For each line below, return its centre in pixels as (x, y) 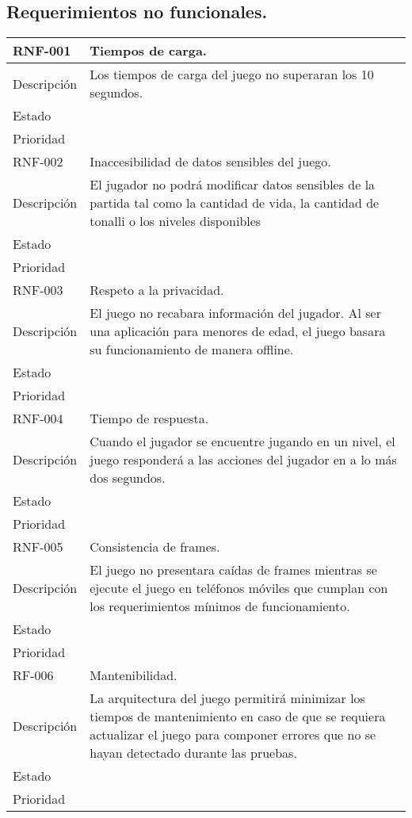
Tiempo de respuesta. (149, 419)
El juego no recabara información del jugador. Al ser (235, 313)
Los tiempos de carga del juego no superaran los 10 (232, 75)
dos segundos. (128, 478)
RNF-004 (38, 419)
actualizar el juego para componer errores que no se (233, 735)
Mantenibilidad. (134, 675)
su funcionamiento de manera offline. (192, 350)
